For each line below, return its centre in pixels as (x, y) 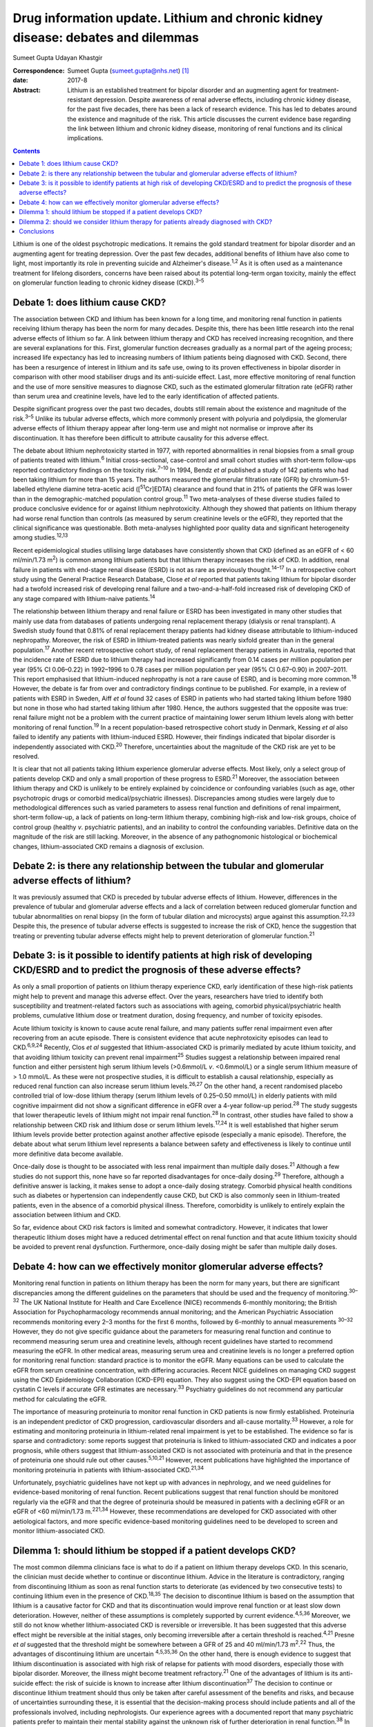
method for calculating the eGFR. (60, 1399)
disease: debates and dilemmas (106, 37)
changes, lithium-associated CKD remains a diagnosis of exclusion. (108, 846)
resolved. (26, 756)
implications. (85, 138)
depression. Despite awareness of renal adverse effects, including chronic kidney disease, (222, 99)
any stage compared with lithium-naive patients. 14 (84, 598)
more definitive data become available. (68, 1154)
